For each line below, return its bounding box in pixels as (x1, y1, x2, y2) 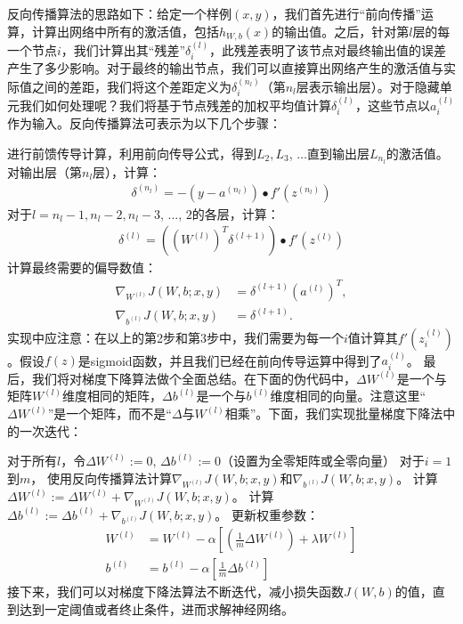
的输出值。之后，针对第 (272, 21, 410, 40)
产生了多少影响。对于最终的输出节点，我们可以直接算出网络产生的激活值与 (7, 59, 443, 77)
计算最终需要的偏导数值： (7, 258, 157, 277)
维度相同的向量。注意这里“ (270, 386, 426, 405)
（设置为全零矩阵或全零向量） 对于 (221, 451, 425, 470)
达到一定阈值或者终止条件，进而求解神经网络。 (19, 599, 294, 618)
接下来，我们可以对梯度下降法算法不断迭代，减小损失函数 (7, 582, 344, 601)
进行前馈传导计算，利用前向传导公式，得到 (7, 143, 256, 162)
